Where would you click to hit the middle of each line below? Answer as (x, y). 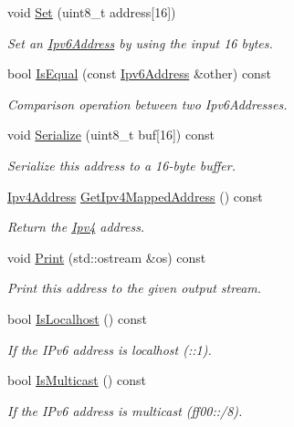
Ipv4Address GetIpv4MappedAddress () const (135, 196)
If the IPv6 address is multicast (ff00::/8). (125, 410)
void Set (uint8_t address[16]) (92, 12)
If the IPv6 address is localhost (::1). (110, 349)
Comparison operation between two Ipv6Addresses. (147, 104)
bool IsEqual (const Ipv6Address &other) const (139, 73)
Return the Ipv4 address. (76, 227)
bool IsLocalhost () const (77, 318)
